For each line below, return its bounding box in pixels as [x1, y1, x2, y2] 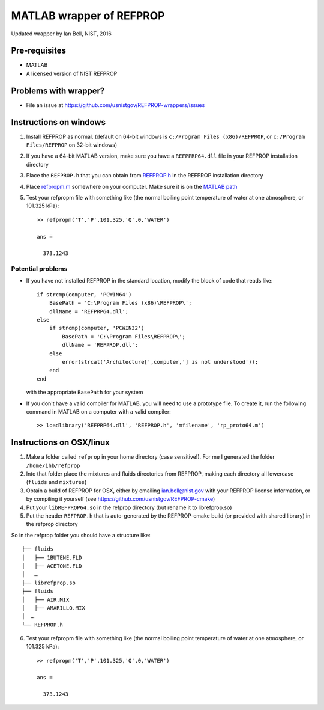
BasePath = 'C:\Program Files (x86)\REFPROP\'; [49, 299, 192, 307]
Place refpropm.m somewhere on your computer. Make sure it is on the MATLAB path [26, 183, 238, 190]
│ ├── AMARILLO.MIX [22, 604, 85, 611]
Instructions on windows [11, 117, 106, 127]
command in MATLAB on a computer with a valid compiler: [26, 408, 171, 415]
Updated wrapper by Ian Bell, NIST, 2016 [11, 30, 112, 37]
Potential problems [11, 265, 68, 273]
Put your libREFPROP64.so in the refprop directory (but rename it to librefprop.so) [26, 504, 232, 511]
